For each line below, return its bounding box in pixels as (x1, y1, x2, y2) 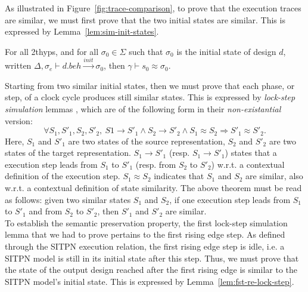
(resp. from (135, 158, 176, 170)
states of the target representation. (5, 146, 131, 159)
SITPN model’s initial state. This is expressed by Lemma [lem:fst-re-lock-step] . (5, 275, 294, 287)
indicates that (154, 170, 204, 182)
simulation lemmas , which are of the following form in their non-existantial (5, 102, 281, 115)
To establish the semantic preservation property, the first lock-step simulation (5, 216, 288, 229)
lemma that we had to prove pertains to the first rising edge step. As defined (5, 228, 285, 241)
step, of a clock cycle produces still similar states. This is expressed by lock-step (5, 91, 295, 103)
